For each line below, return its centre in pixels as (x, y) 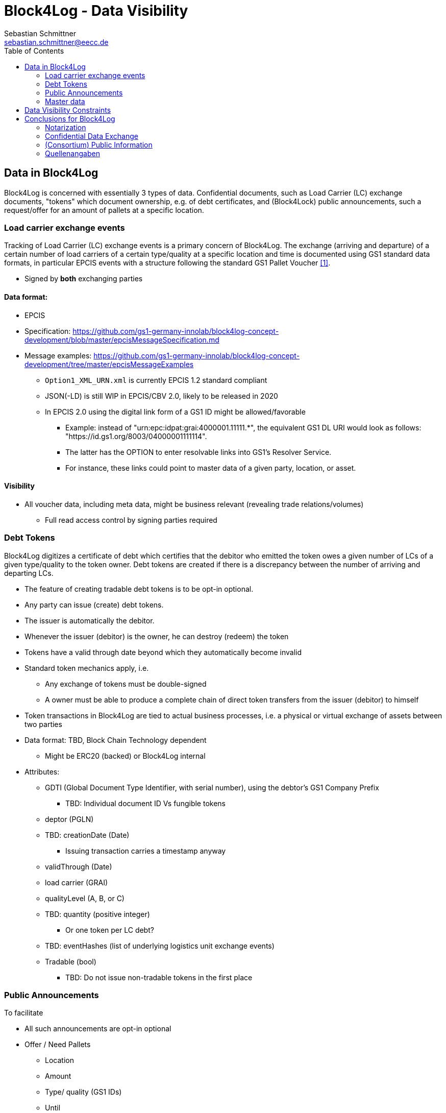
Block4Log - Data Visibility (96, 11)
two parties (43, 724)
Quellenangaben (72, 153)
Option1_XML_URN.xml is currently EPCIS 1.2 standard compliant (156, 380)
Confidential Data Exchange (92, 136)
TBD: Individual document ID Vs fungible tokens (145, 803)
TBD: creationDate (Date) (87, 835)
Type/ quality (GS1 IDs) (83, 1092)
